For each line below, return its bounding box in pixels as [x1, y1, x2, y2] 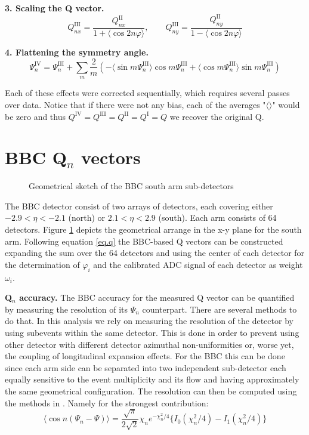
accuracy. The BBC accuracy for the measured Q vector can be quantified [19, 291, 295, 304]
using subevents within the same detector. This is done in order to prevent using [5, 326, 299, 339]
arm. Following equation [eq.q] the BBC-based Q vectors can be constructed [5, 235, 283, 247]
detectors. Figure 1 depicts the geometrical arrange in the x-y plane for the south [5, 223, 302, 236]
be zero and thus [5, 110, 66, 122]
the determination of [5, 258, 80, 270]
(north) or [68, 211, 106, 224]
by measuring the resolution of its [5, 303, 128, 315]
